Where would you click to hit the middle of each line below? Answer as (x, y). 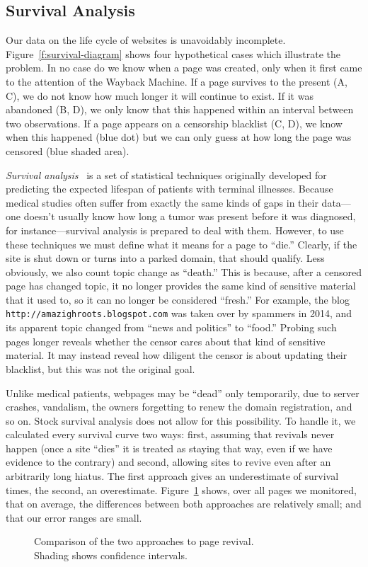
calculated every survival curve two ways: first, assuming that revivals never (170, 434)
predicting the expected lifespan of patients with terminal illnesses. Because (169, 189)
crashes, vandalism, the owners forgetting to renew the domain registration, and (179, 407)
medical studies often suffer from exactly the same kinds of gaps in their (162, 202)
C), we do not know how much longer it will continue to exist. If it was (160, 95)
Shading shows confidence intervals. (111, 555)
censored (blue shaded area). (68, 150)
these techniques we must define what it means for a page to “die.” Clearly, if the (182, 244)
